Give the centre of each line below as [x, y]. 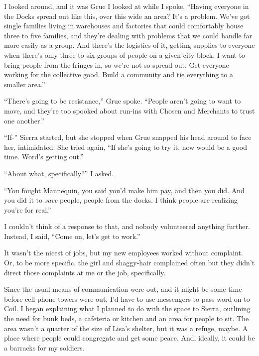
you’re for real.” [28, 209]
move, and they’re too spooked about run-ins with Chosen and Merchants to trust [129, 110]
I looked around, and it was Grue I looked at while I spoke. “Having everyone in [127, 6]
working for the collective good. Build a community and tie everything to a [119, 74]
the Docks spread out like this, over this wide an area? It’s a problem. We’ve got [127, 16]
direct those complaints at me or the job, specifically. [85, 272]
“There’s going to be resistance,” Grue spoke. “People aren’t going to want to [123, 101]
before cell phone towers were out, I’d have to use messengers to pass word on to [127, 298]
